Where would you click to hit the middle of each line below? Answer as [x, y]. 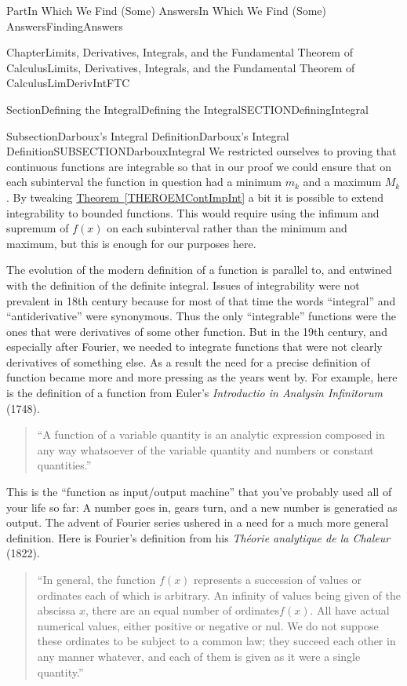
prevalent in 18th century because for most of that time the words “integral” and [201, 300]
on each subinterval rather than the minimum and [227, 228]
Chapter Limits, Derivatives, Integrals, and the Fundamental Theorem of [180, 52]
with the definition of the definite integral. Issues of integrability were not [183, 285]
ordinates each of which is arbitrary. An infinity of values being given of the [219, 595]
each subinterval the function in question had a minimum [144, 182]
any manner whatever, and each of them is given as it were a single [199, 656]
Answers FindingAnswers [65, 26]
